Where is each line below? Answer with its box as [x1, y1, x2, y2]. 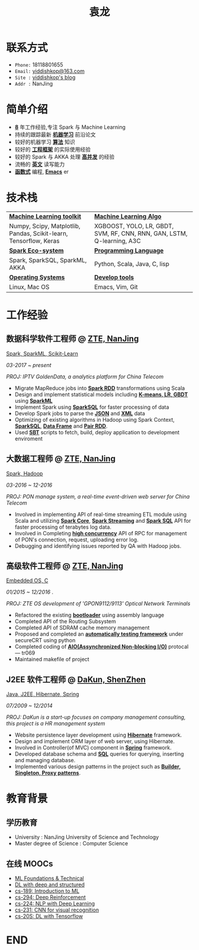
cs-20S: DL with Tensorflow [14, 913, 83, 920]
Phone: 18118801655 [14, 61, 63, 68]
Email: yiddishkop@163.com [14, 67, 85, 74]
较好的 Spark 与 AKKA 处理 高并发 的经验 [14, 153, 115, 160]
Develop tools [94, 273, 134, 281]
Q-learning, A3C [94, 236, 141, 245]
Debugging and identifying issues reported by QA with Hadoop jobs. [14, 542, 182, 550]
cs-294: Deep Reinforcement [14, 894, 86, 901]
